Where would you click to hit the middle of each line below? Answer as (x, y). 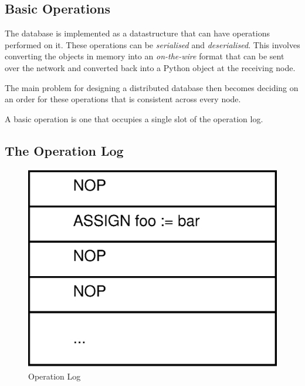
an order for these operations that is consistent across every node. (123, 99)
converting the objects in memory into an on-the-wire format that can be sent (145, 56)
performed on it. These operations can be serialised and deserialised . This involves (152, 44)
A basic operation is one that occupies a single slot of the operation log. (134, 118)
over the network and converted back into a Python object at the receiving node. (150, 67)
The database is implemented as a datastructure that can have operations (137, 33)
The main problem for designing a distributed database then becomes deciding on (152, 87)
